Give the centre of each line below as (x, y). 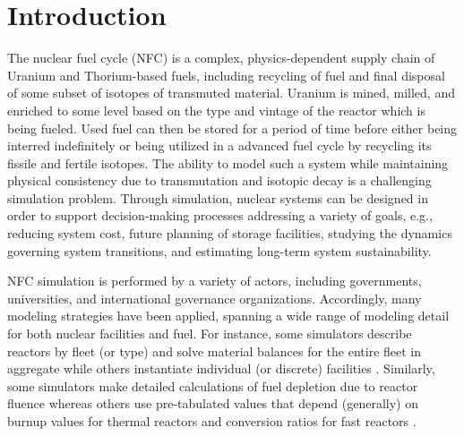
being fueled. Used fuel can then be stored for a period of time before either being (232, 128)
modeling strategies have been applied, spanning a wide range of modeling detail (228, 316)
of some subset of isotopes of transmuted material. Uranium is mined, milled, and (231, 93)
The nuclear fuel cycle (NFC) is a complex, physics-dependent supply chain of (221, 58)
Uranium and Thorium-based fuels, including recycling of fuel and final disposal (226, 75)
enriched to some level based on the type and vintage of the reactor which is (216, 110)
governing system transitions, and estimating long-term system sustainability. (219, 250)
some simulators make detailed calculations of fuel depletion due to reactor (213, 385)
